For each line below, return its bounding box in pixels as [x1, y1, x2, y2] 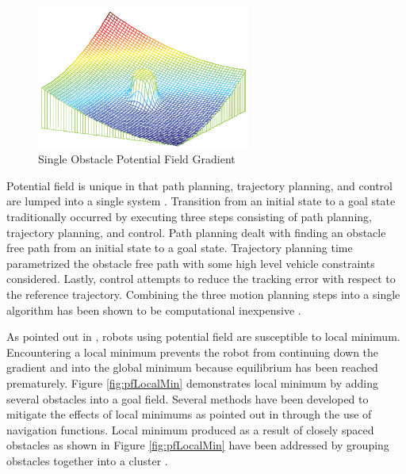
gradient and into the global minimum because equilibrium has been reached [6, 359, 378, 376]
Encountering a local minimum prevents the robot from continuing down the [6, 343, 379, 360]
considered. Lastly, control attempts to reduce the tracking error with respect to [6, 270, 396, 287]
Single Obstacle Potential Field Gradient [38, 151, 236, 167]
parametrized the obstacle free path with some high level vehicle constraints [6, 254, 375, 271]
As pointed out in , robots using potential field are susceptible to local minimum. [6, 328, 400, 345]
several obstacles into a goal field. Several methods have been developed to [6, 390, 369, 407]
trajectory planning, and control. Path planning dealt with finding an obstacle [6, 224, 386, 240]
